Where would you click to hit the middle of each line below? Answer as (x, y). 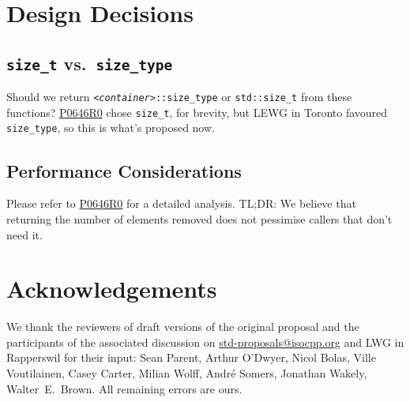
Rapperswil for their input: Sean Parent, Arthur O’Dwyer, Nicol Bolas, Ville (191, 357)
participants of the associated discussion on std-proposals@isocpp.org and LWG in (205, 342)
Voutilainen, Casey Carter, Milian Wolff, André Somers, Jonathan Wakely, (187, 373)
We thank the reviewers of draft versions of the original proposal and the (183, 327)
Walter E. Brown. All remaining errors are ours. (124, 388)
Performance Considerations (124, 170)
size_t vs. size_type (90, 63)
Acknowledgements (112, 289)
